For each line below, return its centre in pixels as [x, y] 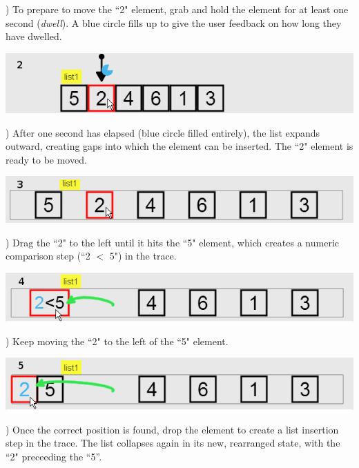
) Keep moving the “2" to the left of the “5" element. [117, 341]
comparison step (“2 [48, 256]
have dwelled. [34, 36]
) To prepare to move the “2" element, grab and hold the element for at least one [177, 9]
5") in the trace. [143, 256]
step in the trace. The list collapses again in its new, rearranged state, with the [173, 443]
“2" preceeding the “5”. [54, 456]
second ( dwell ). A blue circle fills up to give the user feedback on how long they [174, 22]
